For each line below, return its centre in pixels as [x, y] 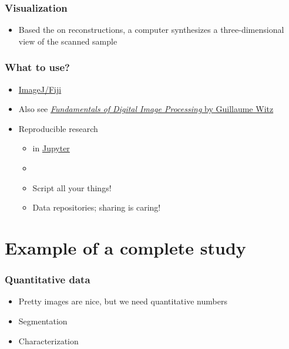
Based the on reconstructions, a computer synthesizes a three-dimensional [151, 30]
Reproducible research [58, 128]
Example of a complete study [125, 247]
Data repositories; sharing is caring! [97, 207]
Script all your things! [72, 187]
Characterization [48, 340]
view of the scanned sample [68, 41]
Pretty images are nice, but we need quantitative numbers [123, 301]
